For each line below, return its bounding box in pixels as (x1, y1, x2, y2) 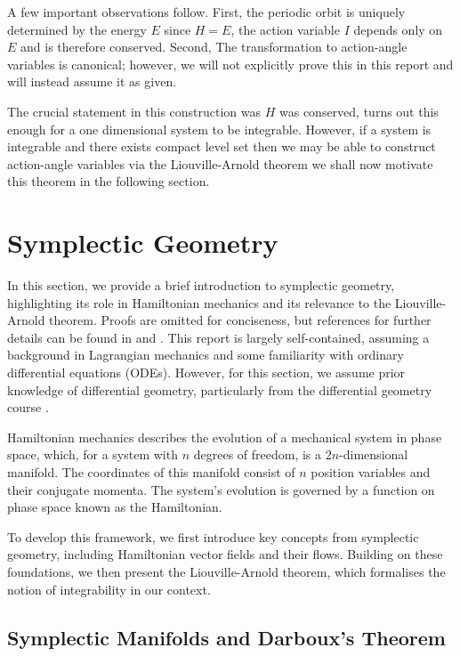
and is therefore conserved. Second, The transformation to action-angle (20, 37, 408, 56)
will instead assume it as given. (7, 72, 177, 91)
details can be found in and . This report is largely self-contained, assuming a (7, 328, 430, 346)
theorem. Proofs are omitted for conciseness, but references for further (49, 311, 432, 329)
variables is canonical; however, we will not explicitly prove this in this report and (7, 54, 454, 73)
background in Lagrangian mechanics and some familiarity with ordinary (7, 345, 404, 364)
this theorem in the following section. (7, 172, 210, 190)
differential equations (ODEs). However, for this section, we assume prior (7, 363, 406, 382)
